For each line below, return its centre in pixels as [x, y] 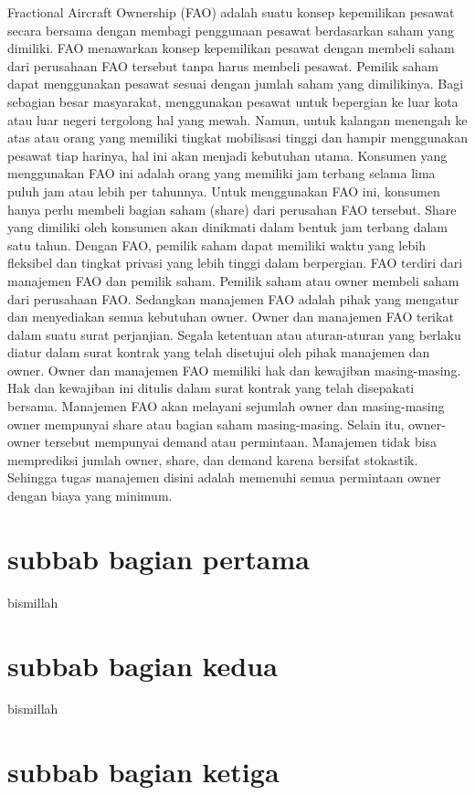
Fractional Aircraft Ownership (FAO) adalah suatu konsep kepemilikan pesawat [231, 12]
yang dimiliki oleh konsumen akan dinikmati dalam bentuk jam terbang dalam [228, 227]
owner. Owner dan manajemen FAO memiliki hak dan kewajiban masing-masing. [234, 370]
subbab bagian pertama [158, 558]
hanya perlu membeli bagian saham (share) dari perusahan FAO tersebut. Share [232, 209]
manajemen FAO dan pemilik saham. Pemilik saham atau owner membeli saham [233, 280]
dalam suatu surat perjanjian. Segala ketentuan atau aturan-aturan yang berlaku [234, 334]
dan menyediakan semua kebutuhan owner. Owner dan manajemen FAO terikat [231, 317]
